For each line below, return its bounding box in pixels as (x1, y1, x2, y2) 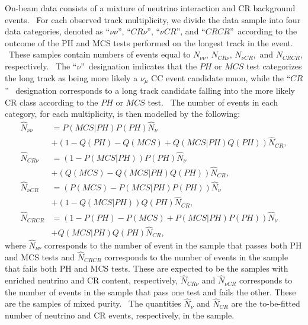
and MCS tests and (5, 250, 75, 263)
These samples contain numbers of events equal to (8, 48, 191, 60)
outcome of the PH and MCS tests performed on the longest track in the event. (5, 36, 293, 49)
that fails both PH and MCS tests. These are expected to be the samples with (5, 262, 288, 275)
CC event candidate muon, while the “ (151, 71, 291, 84)
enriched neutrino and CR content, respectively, (5, 274, 178, 286)
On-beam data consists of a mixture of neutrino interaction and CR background (5, 2, 296, 14)
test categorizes (246, 59, 302, 72)
